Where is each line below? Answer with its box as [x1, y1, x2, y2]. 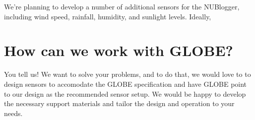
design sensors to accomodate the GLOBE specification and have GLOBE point [4, 78, 247, 89]
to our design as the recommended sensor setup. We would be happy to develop [4, 88, 246, 99]
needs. [4, 108, 23, 118]
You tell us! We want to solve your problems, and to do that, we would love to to [4, 69, 251, 79]
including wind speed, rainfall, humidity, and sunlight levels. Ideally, [4, 11, 211, 21]
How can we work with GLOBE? [4, 40, 233, 60]
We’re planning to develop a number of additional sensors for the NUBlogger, [4, 1, 240, 11]
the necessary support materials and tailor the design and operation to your [4, 98, 235, 109]
